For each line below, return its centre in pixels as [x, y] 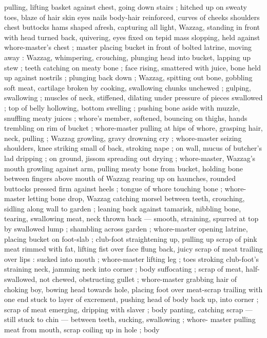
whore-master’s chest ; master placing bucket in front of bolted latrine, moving [128, 47]
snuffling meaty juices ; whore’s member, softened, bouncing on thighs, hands [126, 118]
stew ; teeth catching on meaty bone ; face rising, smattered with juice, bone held [132, 67]
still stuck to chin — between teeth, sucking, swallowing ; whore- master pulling [130, 319]
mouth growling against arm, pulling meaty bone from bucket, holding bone [123, 168]
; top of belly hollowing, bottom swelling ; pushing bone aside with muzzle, [122, 107]
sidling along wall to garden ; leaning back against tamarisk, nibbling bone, [123, 208]
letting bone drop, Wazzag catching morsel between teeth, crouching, [136, 198]
